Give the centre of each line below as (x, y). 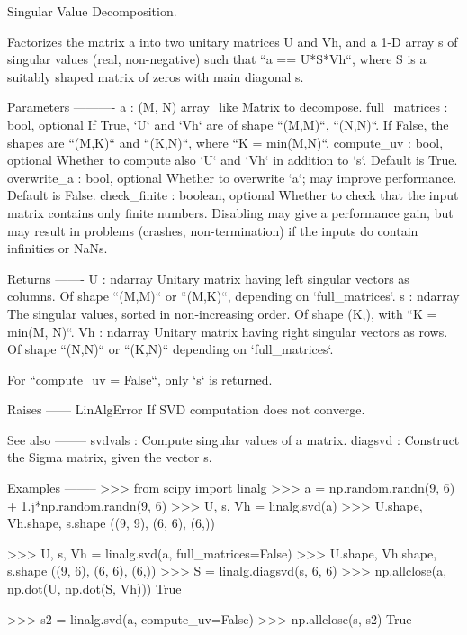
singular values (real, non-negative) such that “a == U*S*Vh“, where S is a (217, 59)
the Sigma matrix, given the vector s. (110, 457)
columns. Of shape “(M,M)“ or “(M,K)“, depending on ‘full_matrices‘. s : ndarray (233, 296)
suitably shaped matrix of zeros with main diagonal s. (156, 76)
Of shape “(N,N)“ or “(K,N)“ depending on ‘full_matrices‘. (171, 349)
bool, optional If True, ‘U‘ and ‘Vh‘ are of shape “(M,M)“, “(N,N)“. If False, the (228, 124)
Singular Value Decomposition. (92, 11)
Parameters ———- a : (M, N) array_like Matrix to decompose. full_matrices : (228, 107)
